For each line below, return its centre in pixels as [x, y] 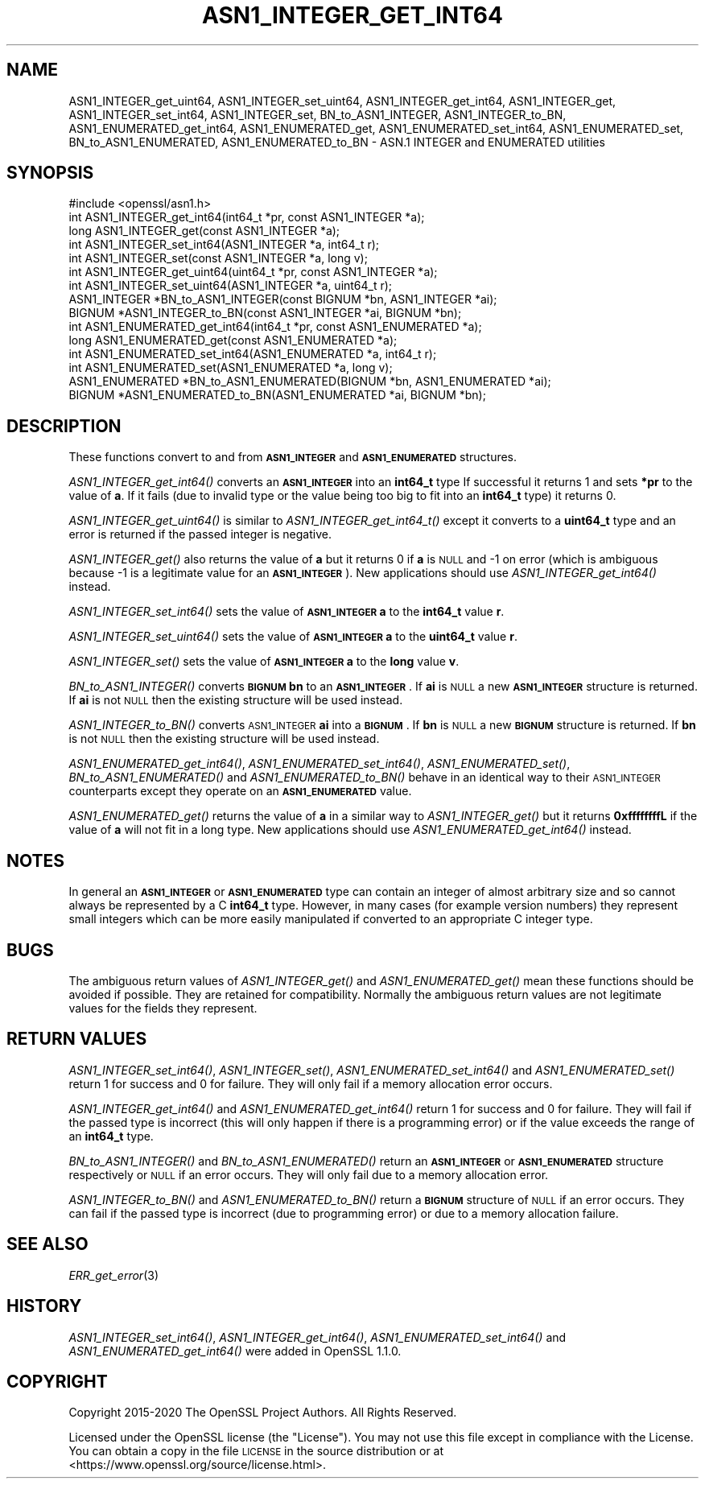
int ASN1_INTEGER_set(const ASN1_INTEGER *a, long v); [218, 258]
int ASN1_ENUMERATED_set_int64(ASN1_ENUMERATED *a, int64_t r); [253, 354]
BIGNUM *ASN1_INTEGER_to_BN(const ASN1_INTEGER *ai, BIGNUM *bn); [265, 313]
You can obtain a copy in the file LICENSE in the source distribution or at [256, 1451]
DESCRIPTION [64, 426]
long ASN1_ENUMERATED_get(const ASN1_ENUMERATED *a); [233, 340]
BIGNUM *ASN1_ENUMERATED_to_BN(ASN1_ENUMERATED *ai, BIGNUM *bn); [277, 395]
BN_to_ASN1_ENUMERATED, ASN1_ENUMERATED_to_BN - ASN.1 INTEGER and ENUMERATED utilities [337, 142]
